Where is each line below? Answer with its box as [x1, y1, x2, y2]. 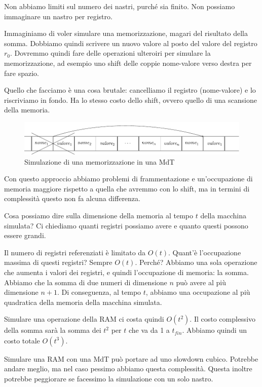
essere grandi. [4, 230, 46, 241]
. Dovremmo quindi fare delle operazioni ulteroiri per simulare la [10, 48, 211, 58]
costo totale [4, 335, 40, 345]
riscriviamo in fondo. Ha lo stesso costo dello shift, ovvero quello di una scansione [4, 94, 257, 105]
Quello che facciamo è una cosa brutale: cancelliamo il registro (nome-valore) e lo [4, 85, 256, 95]
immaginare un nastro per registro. [4, 11, 113, 21]
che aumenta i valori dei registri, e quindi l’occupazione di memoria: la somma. [4, 266, 249, 277]
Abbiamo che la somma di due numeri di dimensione [4, 277, 167, 287]
